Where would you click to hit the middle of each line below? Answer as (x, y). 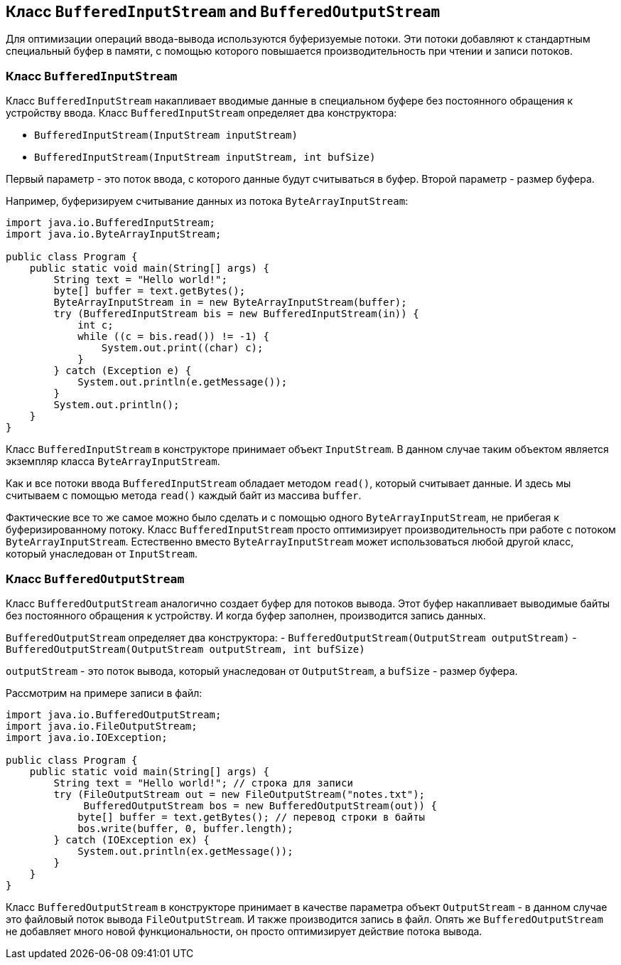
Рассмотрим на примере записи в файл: (104, 693)
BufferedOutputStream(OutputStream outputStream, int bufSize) (185, 649)
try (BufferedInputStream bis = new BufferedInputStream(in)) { (236, 314)
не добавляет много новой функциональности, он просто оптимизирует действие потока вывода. (244, 931)
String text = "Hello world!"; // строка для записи (203, 783)
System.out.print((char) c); (182, 348)
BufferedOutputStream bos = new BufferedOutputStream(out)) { (260, 805)
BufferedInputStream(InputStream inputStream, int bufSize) (205, 158)
